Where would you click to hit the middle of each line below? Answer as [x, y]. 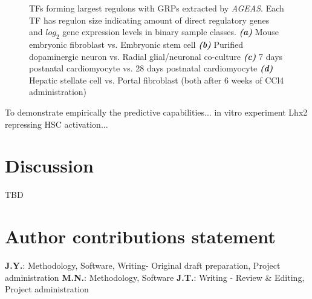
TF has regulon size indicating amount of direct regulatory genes [149, 20]
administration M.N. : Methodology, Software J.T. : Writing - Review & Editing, [155, 277]
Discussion [49, 166]
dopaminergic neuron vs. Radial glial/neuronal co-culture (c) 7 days [156, 56]
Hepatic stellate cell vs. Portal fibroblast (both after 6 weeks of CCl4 [157, 80]
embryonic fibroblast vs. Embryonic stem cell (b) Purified [136, 44]
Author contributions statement [140, 236]
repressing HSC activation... [57, 124]
